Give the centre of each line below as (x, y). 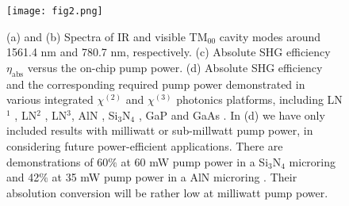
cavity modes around (270, 36)
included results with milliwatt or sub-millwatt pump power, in (160, 130)
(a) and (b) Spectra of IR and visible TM (107, 36)
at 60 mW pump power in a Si (195, 161)
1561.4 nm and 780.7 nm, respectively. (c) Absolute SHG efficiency (169, 52)
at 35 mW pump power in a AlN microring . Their (174, 177)
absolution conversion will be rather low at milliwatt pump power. (167, 192)
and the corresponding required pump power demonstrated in (156, 84)
